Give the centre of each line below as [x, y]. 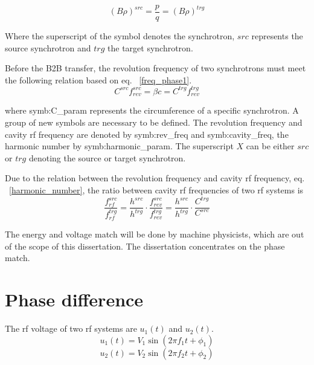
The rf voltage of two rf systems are [71, 328]
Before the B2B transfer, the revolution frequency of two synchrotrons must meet [155, 68]
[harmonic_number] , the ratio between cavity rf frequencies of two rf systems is [156, 189]
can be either [270, 146]
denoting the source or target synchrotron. [107, 157]
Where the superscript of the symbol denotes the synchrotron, [120, 36]
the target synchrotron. [150, 47]
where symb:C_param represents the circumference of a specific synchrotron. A [152, 110]
